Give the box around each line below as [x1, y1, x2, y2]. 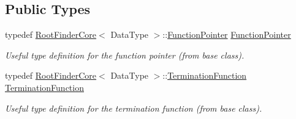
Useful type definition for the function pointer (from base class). [5, 48, 245, 61]
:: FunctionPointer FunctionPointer [162, 28, 291, 41]
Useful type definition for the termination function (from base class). [5, 101, 262, 114]
